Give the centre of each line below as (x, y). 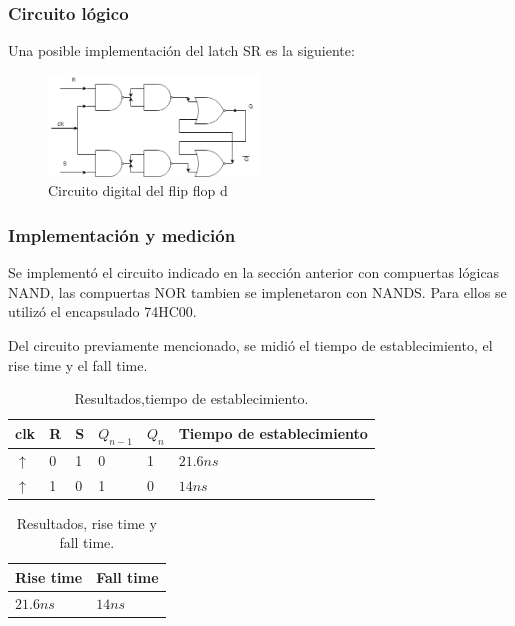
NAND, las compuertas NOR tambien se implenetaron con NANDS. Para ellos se (257, 291)
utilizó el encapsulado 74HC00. (102, 311)
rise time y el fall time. (78, 364)
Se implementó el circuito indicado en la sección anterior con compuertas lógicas (254, 272)
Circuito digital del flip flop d (138, 190)
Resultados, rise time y (86, 522)
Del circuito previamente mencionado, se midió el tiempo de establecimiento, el (250, 345)
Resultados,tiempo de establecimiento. (191, 398)
